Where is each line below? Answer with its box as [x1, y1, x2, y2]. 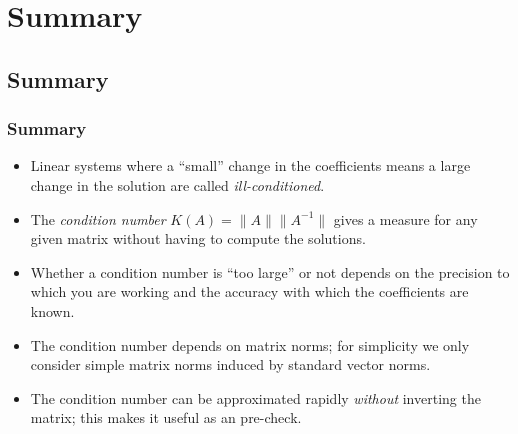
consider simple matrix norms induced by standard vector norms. [30, 354, 431, 375]
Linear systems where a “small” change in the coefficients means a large [30, 155, 471, 176]
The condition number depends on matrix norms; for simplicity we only [30, 334, 470, 355]
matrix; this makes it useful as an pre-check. [30, 407, 302, 428]
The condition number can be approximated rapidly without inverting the [30, 387, 481, 408]
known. [30, 300, 75, 321]
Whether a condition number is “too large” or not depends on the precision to [30, 261, 510, 282]
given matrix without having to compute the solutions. [30, 228, 366, 249]
